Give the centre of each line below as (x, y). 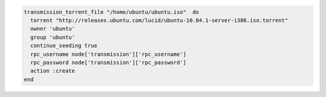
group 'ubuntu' (53, 37)
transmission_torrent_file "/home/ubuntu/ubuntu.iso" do (111, 12)
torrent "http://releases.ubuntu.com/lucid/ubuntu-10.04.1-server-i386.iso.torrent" (159, 20)
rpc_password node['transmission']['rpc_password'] (108, 62)
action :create (53, 71)
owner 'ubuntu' (53, 29)
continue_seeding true (64, 46)
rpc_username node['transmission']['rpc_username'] (108, 54)
